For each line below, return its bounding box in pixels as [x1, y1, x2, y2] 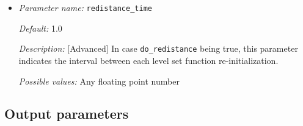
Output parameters [4, 104, 129, 123]
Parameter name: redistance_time [18, 1, 152, 13]
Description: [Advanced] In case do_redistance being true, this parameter [18, 42, 298, 55]
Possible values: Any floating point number [18, 74, 180, 87]
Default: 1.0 [18, 21, 62, 34]
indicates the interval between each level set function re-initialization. [18, 54, 279, 66]
